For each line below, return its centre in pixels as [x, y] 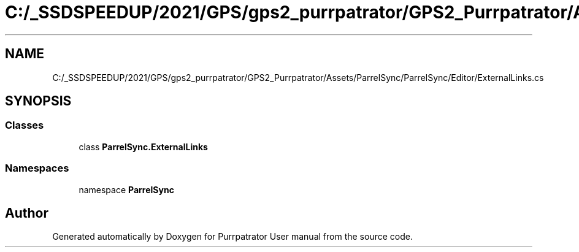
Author [27, 213]
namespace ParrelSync [126, 189]
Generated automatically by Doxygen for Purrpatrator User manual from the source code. [232, 237]
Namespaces [37, 168]
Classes [25, 125]
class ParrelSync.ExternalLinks [143, 147]
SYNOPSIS [38, 101]
